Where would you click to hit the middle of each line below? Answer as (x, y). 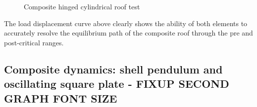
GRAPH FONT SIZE (61, 98)
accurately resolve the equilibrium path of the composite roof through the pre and (128, 33)
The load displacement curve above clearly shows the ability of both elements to (126, 23)
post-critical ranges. (34, 42)
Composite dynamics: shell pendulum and (113, 69)
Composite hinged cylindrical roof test (82, 6)
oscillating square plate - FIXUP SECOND (117, 84)
